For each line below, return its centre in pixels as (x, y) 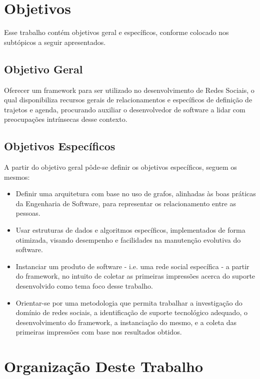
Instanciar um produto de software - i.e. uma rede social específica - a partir (132, 266)
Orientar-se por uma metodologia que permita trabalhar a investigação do (129, 302)
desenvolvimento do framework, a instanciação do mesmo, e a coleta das (126, 322)
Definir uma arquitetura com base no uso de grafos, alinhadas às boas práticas (136, 193)
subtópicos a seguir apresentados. (55, 42)
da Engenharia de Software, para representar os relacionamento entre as (126, 203)
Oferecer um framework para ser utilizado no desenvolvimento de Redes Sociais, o (129, 90)
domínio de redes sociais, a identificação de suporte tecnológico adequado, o (131, 312)
